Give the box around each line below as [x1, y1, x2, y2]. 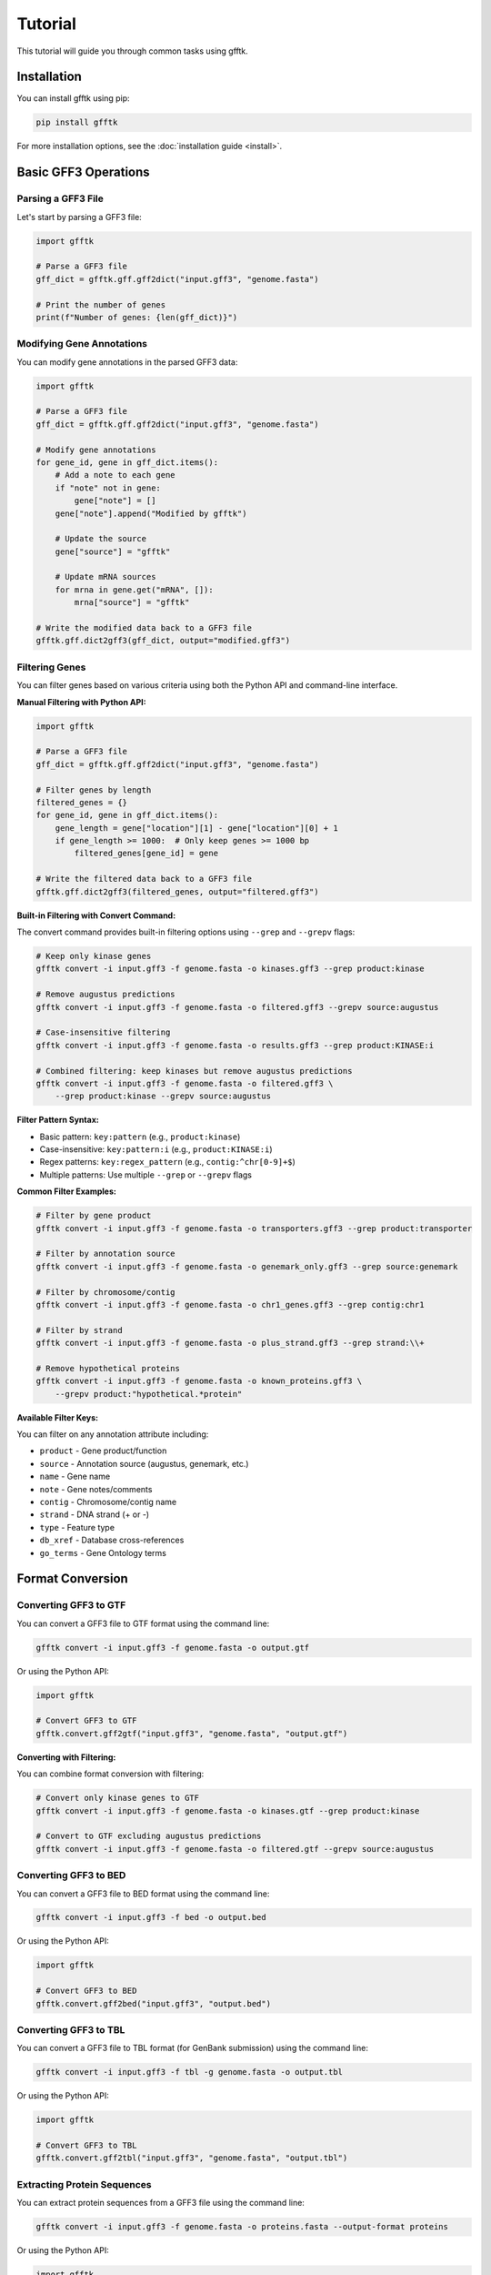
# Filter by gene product [35, 1210, 152, 1221]
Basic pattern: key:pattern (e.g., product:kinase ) [39, 1131, 241, 1142]
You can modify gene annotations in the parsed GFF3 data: [16, 356, 238, 368]
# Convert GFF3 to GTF [35, 1715, 137, 1726]
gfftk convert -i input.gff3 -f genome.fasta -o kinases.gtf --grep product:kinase [35, 1805, 420, 1815]
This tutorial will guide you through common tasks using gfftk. [16, 45, 249, 56]
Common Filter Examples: [16, 1186, 117, 1197]
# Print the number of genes [35, 299, 166, 309]
